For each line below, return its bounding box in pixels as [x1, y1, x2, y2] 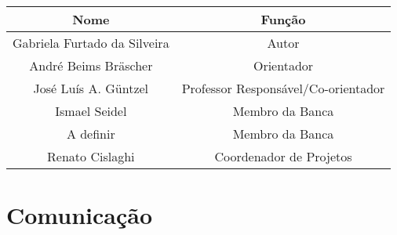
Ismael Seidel [55, 102, 127, 120]
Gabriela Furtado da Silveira [13, 34, 169, 52]
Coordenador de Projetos [214, 147, 352, 165]
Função [260, 10, 306, 28]
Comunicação [6, 199, 153, 231]
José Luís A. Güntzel [33, 79, 149, 97]
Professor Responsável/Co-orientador [181, 79, 385, 97]
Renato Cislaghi [47, 147, 135, 165]
